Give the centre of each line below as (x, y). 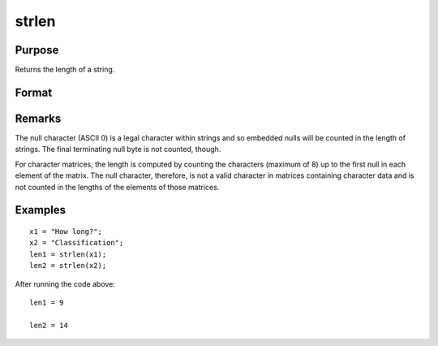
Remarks (38, 118)
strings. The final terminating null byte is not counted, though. (118, 149)
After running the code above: (65, 283)
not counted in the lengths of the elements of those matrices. (117, 187)
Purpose (37, 50)
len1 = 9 (47, 302)
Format (34, 92)
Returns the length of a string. (65, 70)
